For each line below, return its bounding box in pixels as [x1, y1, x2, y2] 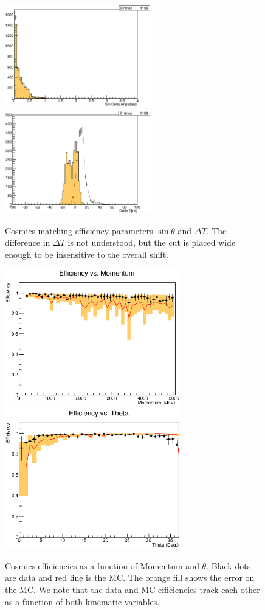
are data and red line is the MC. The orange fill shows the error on [5, 571, 255, 584]
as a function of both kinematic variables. [5, 595, 160, 608]
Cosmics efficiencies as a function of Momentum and [5, 559, 199, 572]
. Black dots [206, 559, 251, 572]
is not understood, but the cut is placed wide [67, 236, 236, 249]
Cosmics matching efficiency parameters [5, 224, 153, 237]
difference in [5, 236, 50, 249]
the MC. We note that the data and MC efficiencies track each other [5, 583, 260, 596]
